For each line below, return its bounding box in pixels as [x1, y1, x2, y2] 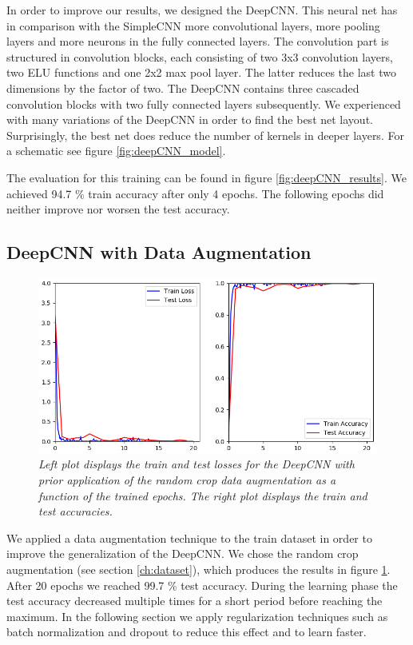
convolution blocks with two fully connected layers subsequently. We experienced [6, 95, 401, 112]
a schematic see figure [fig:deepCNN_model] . [6, 142, 226, 159]
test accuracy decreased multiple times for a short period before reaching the [6, 592, 383, 609]
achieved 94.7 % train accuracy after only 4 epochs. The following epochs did [6, 185, 384, 201]
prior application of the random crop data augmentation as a [38, 472, 336, 488]
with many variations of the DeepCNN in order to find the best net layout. [6, 111, 373, 128]
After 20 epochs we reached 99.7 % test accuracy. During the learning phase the [6, 576, 398, 593]
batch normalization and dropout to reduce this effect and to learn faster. [6, 623, 367, 640]
